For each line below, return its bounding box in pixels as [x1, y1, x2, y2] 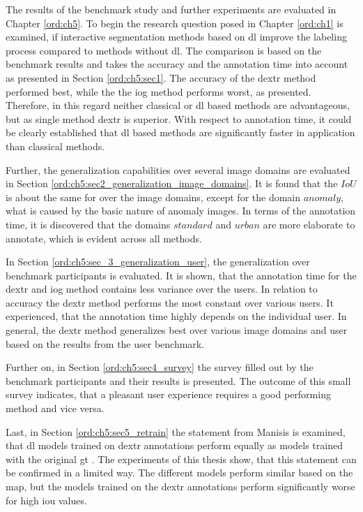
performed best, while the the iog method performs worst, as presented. [6, 84, 311, 98]
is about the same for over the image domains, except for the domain [6, 189, 301, 204]
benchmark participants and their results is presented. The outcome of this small [6, 373, 351, 388]
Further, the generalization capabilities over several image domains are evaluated [6, 162, 350, 177]
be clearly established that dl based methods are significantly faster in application [6, 125, 355, 140]
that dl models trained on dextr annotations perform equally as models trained [6, 438, 343, 453]
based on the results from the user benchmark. [6, 336, 205, 351]
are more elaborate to [263, 217, 355, 231]
